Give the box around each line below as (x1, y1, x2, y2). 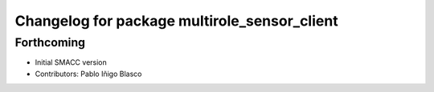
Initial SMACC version (35, 58, 108, 67)
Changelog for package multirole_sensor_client (14, 12, 338, 30)
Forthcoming (14, 35, 86, 50)
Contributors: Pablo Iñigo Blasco (35, 69, 142, 78)
